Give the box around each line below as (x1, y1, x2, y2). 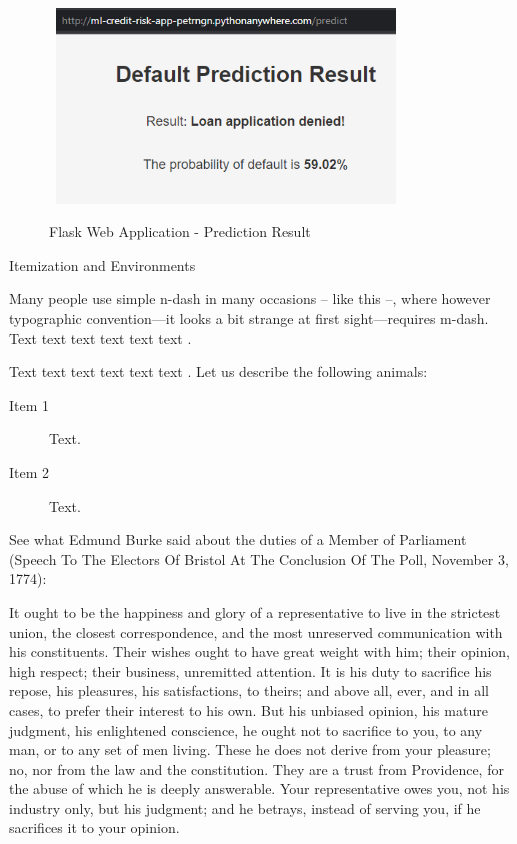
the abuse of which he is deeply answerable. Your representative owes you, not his (9, 778, 510, 799)
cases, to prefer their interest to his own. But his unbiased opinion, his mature (9, 699, 488, 720)
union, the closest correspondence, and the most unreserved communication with (9, 621, 503, 642)
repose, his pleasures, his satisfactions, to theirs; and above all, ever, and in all (9, 680, 489, 701)
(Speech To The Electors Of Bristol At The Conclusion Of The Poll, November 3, (9, 548, 509, 569)
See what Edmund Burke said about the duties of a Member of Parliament (9, 529, 467, 550)
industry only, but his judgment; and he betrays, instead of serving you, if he (9, 797, 481, 818)
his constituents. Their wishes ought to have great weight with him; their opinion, (9, 641, 511, 662)
